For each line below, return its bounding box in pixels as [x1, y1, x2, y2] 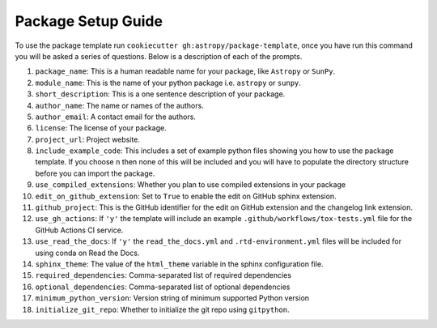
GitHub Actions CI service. [35, 225, 124, 235]
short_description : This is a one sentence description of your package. [35, 89, 286, 99]
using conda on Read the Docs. [35, 248, 140, 258]
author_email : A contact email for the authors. [35, 112, 196, 121]
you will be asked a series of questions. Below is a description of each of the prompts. [15, 51, 303, 61]
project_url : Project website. [35, 134, 141, 144]
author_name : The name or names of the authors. [35, 100, 204, 110]
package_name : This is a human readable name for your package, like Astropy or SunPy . [35, 66, 336, 76]
